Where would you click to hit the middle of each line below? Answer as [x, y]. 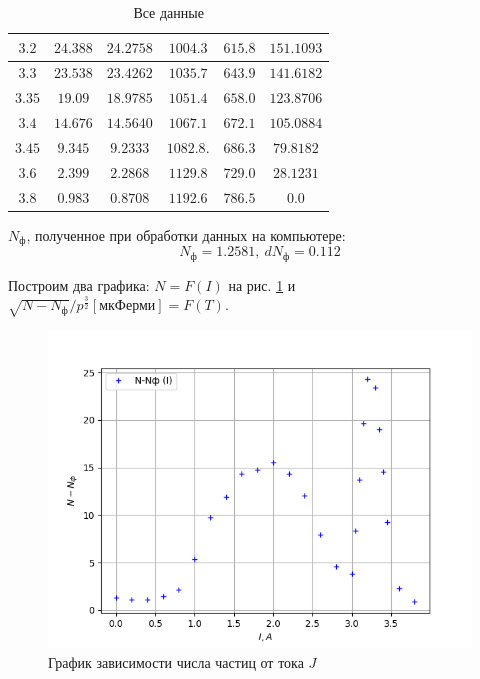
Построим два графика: [79, 284]
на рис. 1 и [262, 284]
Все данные [168, 12]
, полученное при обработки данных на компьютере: [186, 234]
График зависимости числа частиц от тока [176, 661]
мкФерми [127, 306]
